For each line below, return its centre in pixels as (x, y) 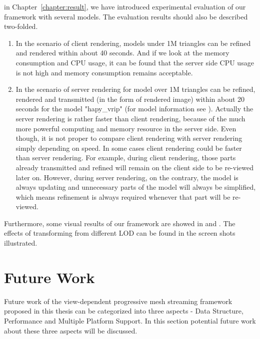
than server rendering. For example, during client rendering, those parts (126, 158)
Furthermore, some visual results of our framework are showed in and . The (120, 223)
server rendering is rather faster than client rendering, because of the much (130, 118)
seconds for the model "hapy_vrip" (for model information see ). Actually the (134, 109)
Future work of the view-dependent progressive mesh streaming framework (118, 301)
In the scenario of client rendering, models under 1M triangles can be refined (133, 43)
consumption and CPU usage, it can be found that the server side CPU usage (135, 62)
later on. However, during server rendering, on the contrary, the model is (127, 177)
